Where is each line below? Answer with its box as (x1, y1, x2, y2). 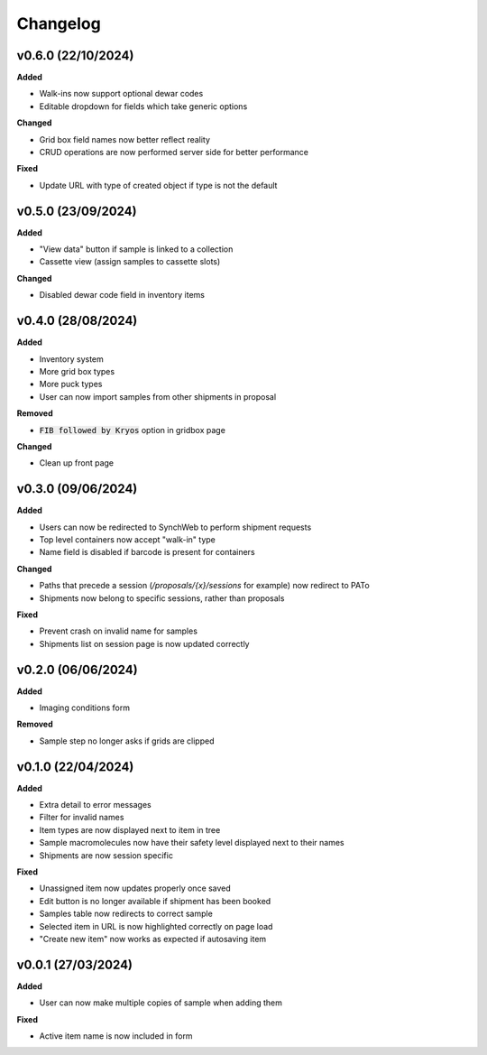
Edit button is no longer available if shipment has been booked (39, 895, 271, 906)
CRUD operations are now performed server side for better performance (39, 147, 308, 158)
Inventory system (39, 353, 104, 365)
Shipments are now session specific (39, 849, 173, 861)
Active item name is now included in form (39, 1031, 193, 1041)
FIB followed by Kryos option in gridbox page (39, 424, 225, 435)
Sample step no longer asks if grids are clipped (39, 736, 216, 746)
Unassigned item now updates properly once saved (39, 883, 232, 893)
